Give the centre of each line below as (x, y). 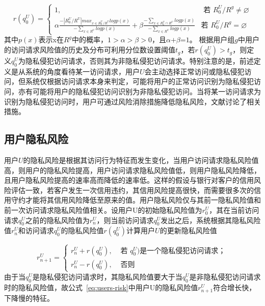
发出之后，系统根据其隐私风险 (211, 220)
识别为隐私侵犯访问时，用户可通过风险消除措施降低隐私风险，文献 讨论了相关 (132, 101)
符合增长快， (235, 287)
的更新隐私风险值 (188, 230)
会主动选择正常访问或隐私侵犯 (194, 71)
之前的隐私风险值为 (57, 220)
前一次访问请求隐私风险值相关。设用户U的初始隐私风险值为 (103, 210)
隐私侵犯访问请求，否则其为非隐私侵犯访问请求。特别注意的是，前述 (139, 61)
